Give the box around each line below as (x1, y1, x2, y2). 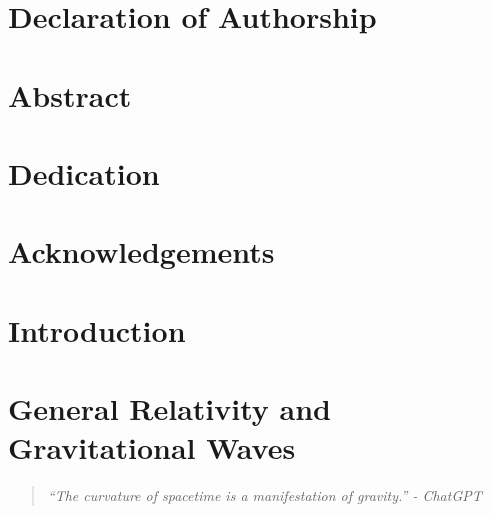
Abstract (8, 74, 132, 115)
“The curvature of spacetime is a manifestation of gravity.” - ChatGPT (47, 485, 482, 506)
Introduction (8, 309, 186, 350)
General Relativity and (8, 388, 331, 429)
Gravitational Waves (8, 427, 296, 468)
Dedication (8, 152, 160, 193)
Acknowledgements (8, 231, 275, 272)
